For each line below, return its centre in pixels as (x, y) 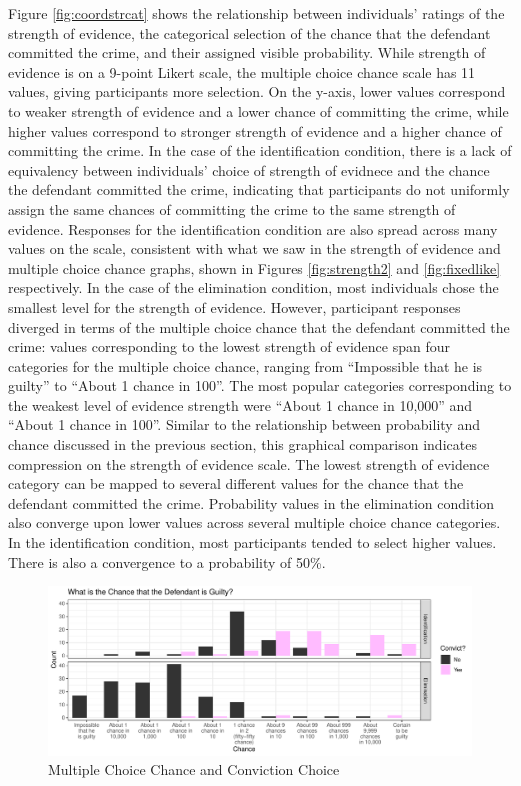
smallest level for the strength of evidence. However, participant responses (234, 306)
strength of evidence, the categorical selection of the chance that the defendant (249, 32)
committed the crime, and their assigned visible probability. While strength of (247, 52)
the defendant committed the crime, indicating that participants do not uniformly (259, 189)
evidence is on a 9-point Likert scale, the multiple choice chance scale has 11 (242, 71)
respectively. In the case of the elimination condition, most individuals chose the (253, 287)
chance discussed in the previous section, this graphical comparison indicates (242, 444)
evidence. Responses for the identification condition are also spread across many (253, 228)
